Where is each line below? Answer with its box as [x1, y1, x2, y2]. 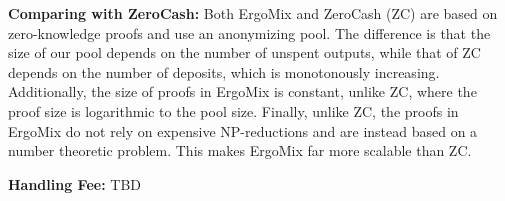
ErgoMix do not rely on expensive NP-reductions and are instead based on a [8, 120, 478, 141]
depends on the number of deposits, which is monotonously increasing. [8, 61, 440, 82]
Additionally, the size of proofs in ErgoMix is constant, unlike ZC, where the [8, 81, 477, 102]
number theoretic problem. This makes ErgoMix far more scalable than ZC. [8, 140, 472, 161]
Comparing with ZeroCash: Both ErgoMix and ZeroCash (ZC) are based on [8, 3, 498, 23]
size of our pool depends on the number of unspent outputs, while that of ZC [8, 42, 481, 63]
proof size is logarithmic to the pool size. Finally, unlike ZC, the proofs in [8, 100, 459, 121]
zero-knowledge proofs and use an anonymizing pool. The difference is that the [8, 22, 491, 43]
